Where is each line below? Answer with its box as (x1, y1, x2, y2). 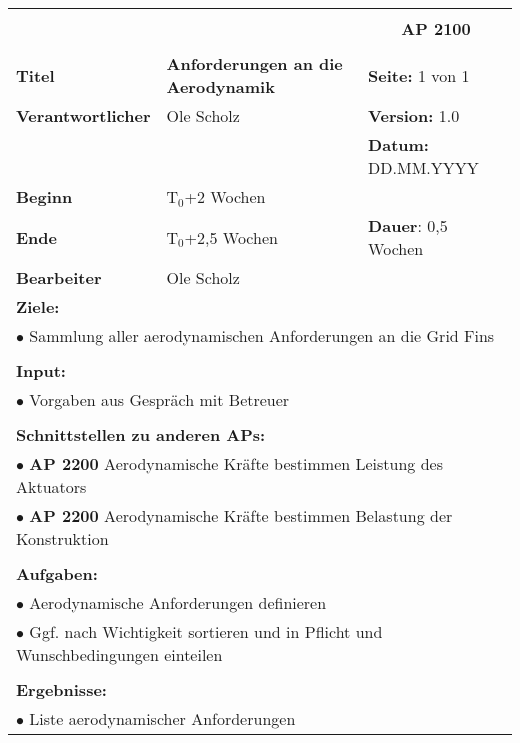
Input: (16, 359, 66, 382)
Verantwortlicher (16, 104, 151, 127)
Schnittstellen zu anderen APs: (16, 423, 266, 446)
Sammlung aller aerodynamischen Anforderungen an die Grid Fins (29, 324, 495, 347)
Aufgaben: (16, 562, 98, 585)
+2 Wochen (184, 185, 266, 208)
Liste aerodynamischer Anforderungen (29, 707, 296, 730)
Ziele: (16, 295, 60, 318)
